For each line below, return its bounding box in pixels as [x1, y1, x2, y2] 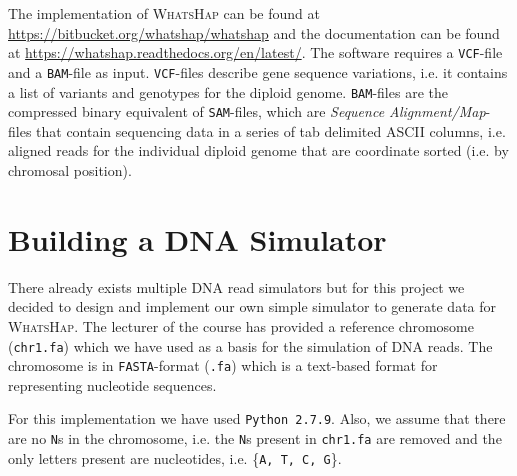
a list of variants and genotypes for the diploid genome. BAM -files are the [8, 81, 448, 102]
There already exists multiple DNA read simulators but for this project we [8, 276, 465, 297]
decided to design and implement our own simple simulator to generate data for [8, 296, 497, 317]
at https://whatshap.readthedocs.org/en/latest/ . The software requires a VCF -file [8, 42, 503, 63]
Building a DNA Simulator [8, 218, 387, 259]
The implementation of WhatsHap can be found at [8, 3, 320, 23]
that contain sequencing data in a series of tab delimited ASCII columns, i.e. [36, 120, 506, 141]
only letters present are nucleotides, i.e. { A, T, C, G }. [8, 447, 342, 468]
